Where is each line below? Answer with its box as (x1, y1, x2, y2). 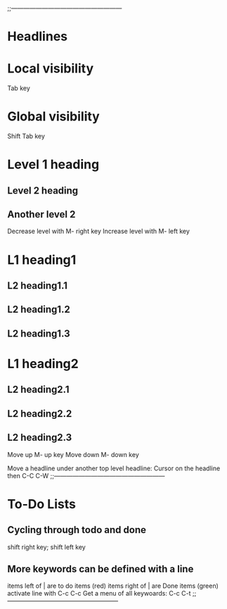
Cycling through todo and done (7, 524, 146, 536)
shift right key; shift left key (7, 543, 86, 551)
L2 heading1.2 (7, 303, 70, 315)
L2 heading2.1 (7, 384, 70, 396)
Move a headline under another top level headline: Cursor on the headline (7, 464, 221, 472)
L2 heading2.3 (7, 432, 72, 444)
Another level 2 (7, 208, 76, 220)
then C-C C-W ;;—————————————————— (7, 471, 165, 479)
